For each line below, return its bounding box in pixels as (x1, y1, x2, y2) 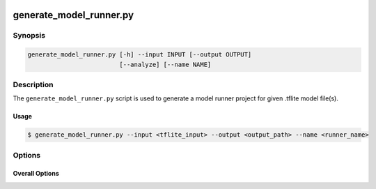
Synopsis (13, 31, 45, 40)
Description (13, 80, 54, 89)
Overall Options (13, 169, 59, 178)
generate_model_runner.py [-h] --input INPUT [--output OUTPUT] (27, 51, 252, 59)
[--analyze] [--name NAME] (119, 60, 212, 68)
